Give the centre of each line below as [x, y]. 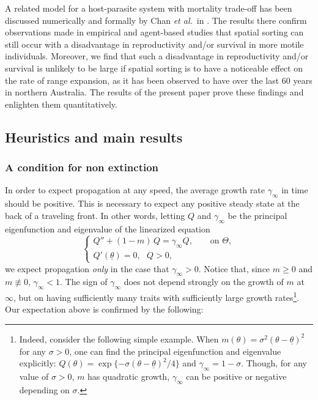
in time [295, 190]
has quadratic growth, [129, 376]
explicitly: [38, 363]
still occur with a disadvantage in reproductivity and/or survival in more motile [154, 44]
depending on [44, 389]
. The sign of [84, 282]
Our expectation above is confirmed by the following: [104, 309]
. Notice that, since [234, 268]
